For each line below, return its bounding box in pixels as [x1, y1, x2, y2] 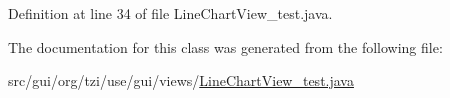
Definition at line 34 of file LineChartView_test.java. [8, 3, 333, 23]
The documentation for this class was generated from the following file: [8, 36, 443, 57]
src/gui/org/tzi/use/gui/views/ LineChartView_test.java [8, 70, 354, 91]
